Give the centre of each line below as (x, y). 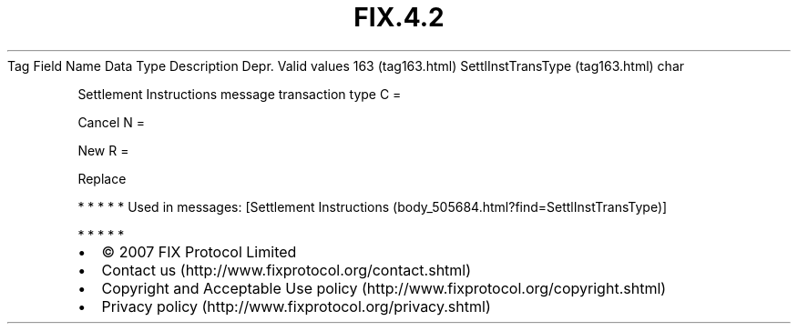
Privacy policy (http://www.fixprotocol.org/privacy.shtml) (296, 306)
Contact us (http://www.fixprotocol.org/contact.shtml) (286, 270)
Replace (102, 178)
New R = (103, 150)
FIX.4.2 (399, 17)
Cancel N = (111, 122)
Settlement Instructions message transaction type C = (240, 94)
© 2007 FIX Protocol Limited (199, 251)
